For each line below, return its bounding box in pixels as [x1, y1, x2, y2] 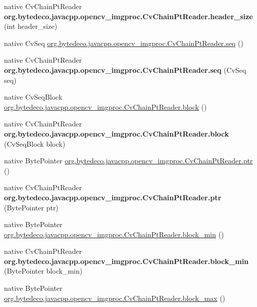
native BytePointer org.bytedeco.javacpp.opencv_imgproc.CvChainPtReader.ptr [4, 155, 253, 166]
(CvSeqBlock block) [4, 138, 66, 149]
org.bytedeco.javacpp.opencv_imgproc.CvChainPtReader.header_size [4, 11, 253, 21]
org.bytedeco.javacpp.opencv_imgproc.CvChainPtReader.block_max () [4, 292, 226, 303]
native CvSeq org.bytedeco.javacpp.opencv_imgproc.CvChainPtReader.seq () [4, 37, 243, 48]
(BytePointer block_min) [4, 266, 83, 276]
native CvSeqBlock [4, 92, 63, 102]
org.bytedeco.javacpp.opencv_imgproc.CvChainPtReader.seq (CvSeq [4, 64, 246, 75]
